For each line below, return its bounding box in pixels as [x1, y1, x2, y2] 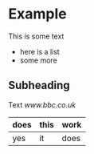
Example [8, 5, 67, 23]
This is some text [8, 31, 65, 41]
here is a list [19, 47, 60, 56]
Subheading [8, 79, 70, 92]
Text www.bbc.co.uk [8, 99, 76, 109]
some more [19, 55, 57, 65]
